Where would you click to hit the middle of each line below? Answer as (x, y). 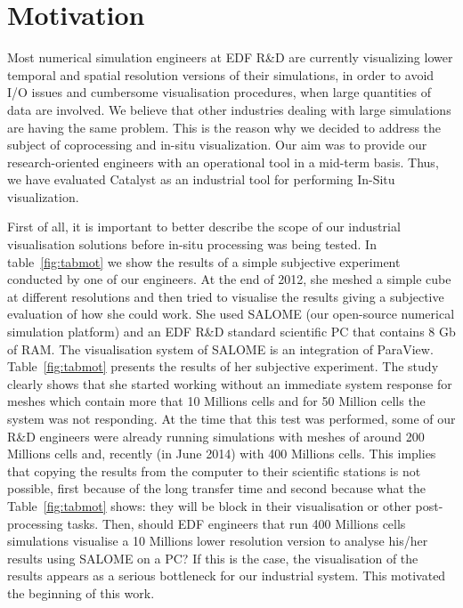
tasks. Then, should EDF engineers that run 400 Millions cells (236, 523)
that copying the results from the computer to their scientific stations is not (214, 470)
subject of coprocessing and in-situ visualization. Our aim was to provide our (217, 145)
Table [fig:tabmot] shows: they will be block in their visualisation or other (209, 505)
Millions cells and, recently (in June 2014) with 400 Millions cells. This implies (222, 454)
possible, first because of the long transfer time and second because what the (217, 488)
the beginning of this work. (81, 592)
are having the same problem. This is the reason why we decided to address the (224, 127)
